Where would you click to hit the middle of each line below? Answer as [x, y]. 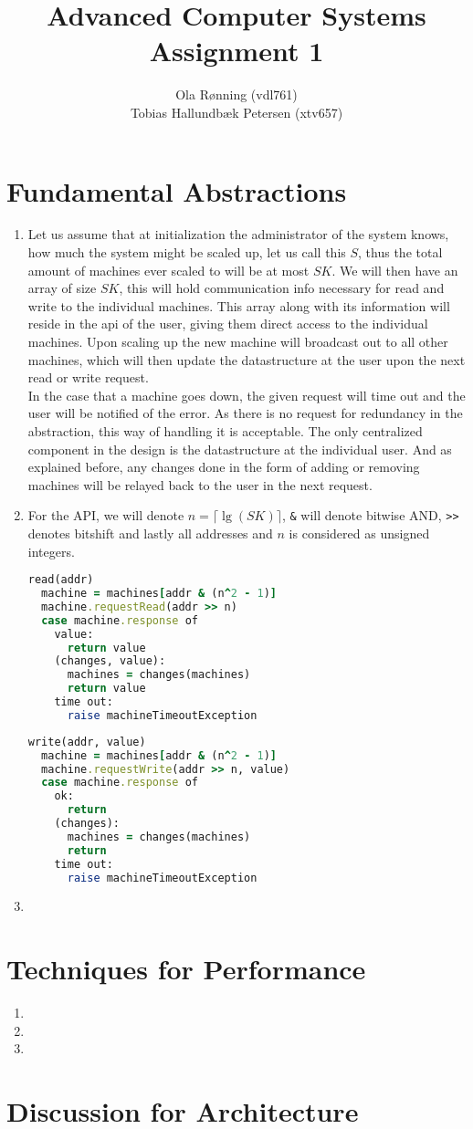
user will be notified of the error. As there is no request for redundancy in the [245, 413]
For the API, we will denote [106, 515]
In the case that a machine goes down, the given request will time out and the [247, 395]
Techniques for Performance [186, 969]
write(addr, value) [87, 742]
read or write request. [88, 377]
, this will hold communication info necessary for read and [282, 288]
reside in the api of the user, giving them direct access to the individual [228, 324]
